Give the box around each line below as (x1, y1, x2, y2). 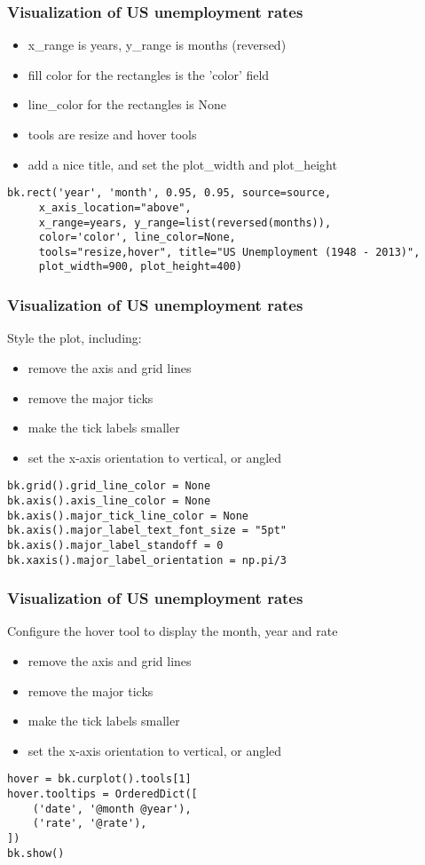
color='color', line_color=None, (38, 231, 236, 244)
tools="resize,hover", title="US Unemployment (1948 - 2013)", (38, 245, 421, 258)
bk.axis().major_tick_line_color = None (7, 509, 249, 522)
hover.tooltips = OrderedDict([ (7, 788, 198, 801)
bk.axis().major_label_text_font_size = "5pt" (7, 524, 287, 537)
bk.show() (7, 846, 65, 860)
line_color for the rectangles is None (28, 95, 226, 114)
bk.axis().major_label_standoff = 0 (7, 538, 224, 552)
